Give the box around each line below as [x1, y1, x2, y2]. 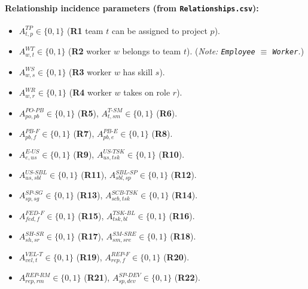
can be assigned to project [111, 24, 208, 36]
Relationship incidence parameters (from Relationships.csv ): [5, 1, 259, 14]
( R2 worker [68, 45, 111, 57]
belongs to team [122, 45, 181, 57]
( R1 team [66, 24, 103, 36]
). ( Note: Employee [186, 45, 255, 57]
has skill [123, 65, 153, 78]
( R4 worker [69, 86, 112, 99]
